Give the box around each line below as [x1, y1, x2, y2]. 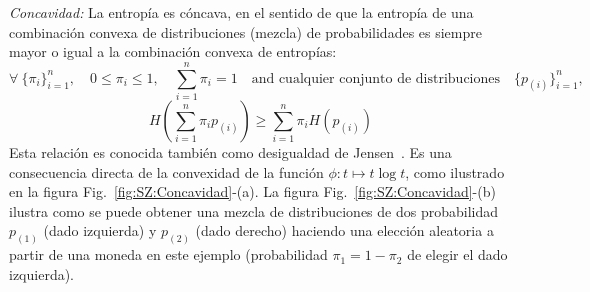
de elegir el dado [407, 244, 508, 265]
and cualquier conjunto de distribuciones [251, 71, 501, 86]
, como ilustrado [405, 161, 505, 182]
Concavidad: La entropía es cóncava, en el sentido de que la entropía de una [9, 2, 474, 22]
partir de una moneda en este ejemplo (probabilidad [9, 244, 328, 265]
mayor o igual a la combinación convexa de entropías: [9, 41, 337, 62]
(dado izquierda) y [43, 220, 157, 241]
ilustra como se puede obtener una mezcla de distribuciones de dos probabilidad [9, 200, 498, 221]
